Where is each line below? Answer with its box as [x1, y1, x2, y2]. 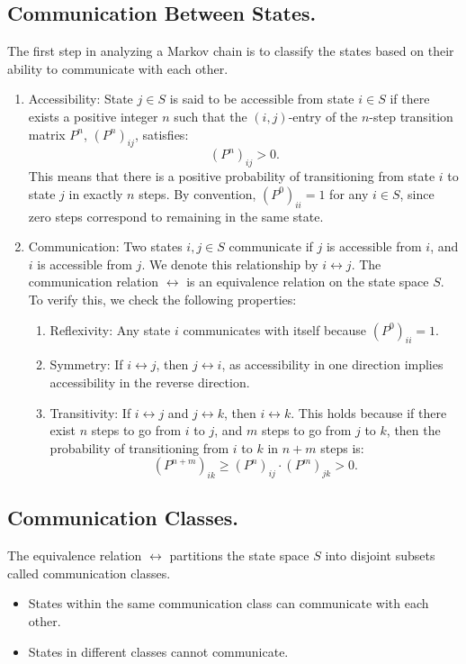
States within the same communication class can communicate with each [28, 594, 429, 613]
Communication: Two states [28, 237, 183, 256]
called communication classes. [7, 563, 171, 582]
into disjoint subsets [325, 546, 435, 565]
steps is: [320, 438, 364, 457]
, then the [386, 421, 441, 440]
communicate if [229, 237, 313, 256]
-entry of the [288, 106, 358, 125]
